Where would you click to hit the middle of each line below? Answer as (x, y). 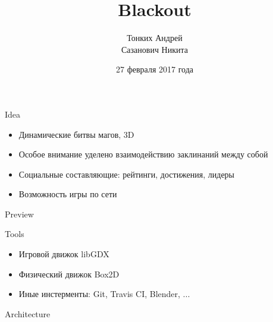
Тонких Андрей (155, 38)
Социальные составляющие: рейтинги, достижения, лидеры (127, 174)
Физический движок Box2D (69, 274)
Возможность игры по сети (68, 194)
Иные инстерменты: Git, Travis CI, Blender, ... (104, 294)
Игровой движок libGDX (64, 254)
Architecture (28, 313)
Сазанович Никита (155, 49)
